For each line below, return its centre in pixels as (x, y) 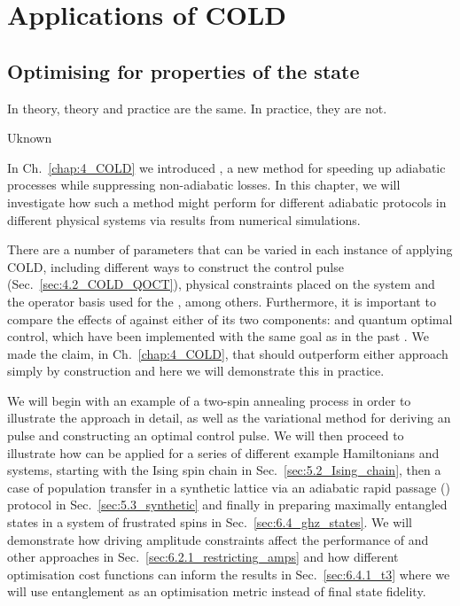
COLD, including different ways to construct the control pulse (175, 266)
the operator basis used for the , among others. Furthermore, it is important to (222, 301)
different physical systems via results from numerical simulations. (184, 219)
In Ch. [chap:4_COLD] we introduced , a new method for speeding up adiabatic (226, 167)
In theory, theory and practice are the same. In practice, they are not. (197, 108)
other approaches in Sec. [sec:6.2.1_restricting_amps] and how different (203, 557)
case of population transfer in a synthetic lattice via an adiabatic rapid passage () (229, 487)
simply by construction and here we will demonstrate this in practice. (196, 371)
